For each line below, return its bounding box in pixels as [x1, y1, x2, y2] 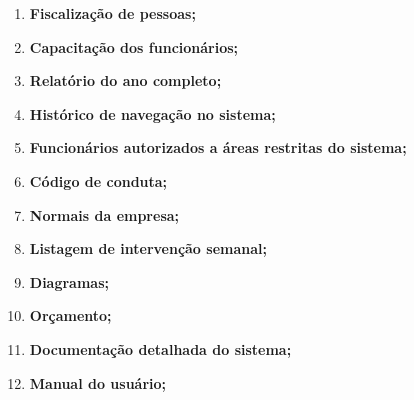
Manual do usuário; [29, 372, 167, 393]
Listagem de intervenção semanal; [29, 238, 267, 259]
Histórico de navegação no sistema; [29, 103, 276, 124]
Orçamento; [29, 305, 112, 326]
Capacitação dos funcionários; [29, 36, 239, 57]
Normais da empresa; [29, 204, 180, 225]
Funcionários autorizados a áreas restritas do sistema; [29, 137, 407, 158]
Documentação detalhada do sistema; [29, 338, 292, 359]
